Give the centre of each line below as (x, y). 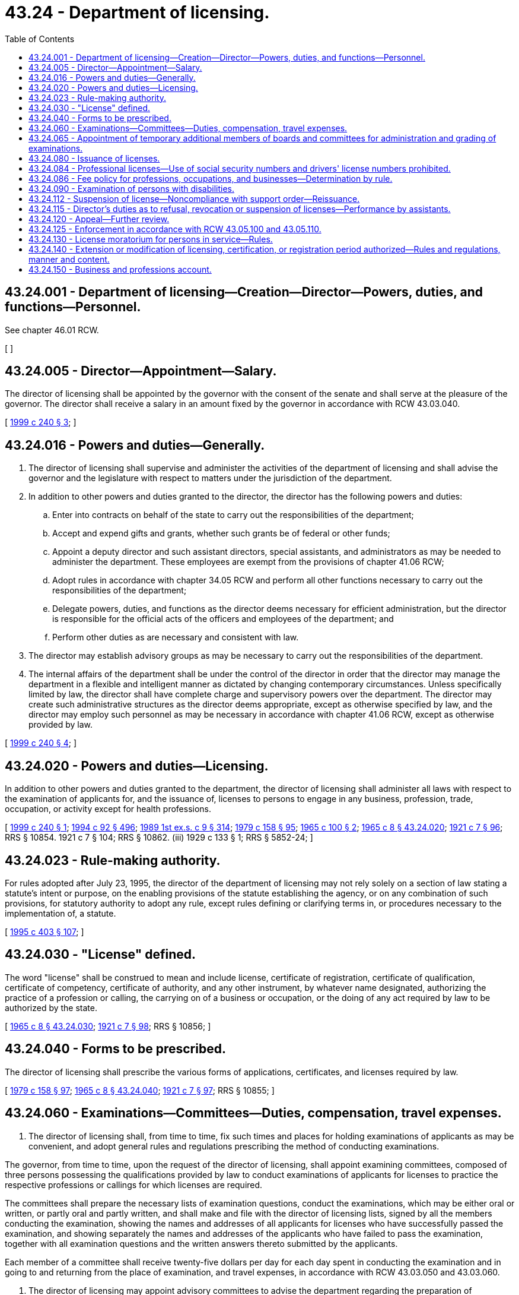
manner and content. (69, 259)
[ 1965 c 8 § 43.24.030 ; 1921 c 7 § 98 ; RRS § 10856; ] (108, 1026)
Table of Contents (40, 39)
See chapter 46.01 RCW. (52, 330)
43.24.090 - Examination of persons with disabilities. (131, 188)
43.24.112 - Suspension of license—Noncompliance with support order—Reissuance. (194, 198)
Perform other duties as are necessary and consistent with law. (176, 637)
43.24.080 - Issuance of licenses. (94, 158)
